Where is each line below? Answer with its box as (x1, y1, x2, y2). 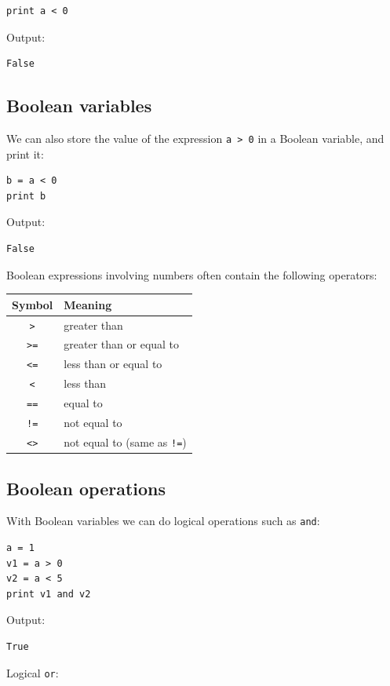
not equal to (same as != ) (64, 433, 187, 450)
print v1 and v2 (6, 588, 91, 600)
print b (6, 190, 46, 202)
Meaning (64, 296, 112, 312)
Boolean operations (6, 476, 166, 500)
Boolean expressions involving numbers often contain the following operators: (6, 266, 377, 283)
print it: (6, 145, 44, 162)
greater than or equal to (64, 336, 180, 352)
